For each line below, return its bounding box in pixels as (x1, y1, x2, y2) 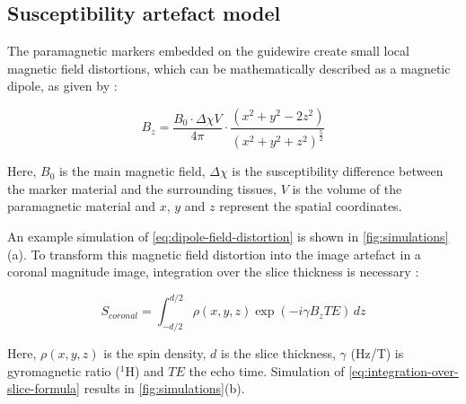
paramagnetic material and (7, 197, 155, 215)
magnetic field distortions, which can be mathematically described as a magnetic (7, 58, 451, 77)
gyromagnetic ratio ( (7, 361, 120, 380)
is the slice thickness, (221, 344, 336, 363)
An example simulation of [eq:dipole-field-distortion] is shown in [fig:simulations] (7, 227, 449, 245)
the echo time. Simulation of (189, 361, 345, 380)
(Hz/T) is (350, 344, 404, 363)
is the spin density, (103, 344, 207, 363)
